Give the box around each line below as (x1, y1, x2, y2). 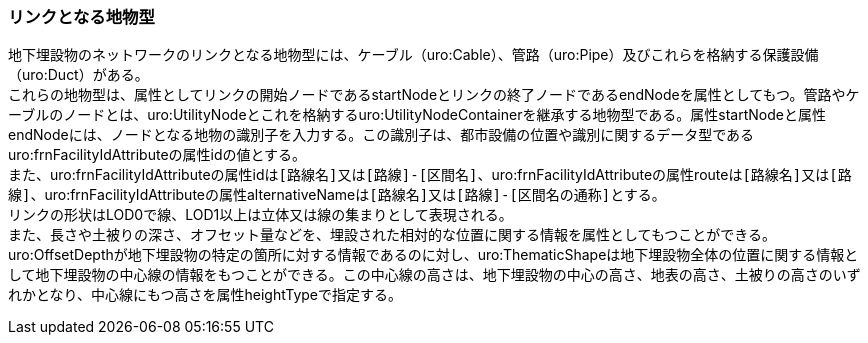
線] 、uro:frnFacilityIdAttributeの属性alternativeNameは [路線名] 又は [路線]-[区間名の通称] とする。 (8, 186, 666, 204)
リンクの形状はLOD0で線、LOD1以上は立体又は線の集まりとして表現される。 (8, 206, 513, 224)
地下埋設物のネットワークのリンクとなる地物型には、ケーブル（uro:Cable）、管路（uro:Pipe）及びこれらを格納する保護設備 (8, 46, 819, 64)
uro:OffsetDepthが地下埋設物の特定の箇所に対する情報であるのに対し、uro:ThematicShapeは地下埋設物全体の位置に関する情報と (8, 246, 859, 264)
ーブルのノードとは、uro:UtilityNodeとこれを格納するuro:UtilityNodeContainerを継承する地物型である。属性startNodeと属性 (8, 106, 826, 124)
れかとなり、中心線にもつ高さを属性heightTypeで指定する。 (8, 286, 403, 304)
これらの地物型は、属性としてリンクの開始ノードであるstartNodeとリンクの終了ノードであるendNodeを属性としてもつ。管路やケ (8, 86, 860, 104)
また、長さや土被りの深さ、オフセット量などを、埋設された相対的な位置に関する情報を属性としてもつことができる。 (8, 226, 777, 244)
